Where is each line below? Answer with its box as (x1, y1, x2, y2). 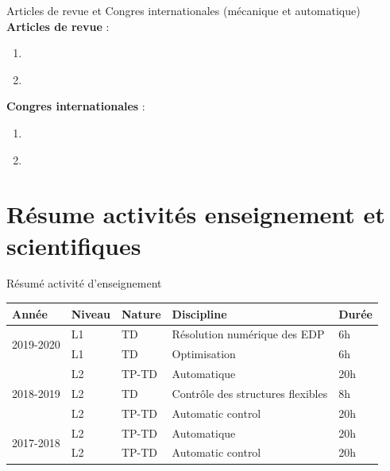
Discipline (172, 305, 227, 322)
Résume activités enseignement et (6, 198, 385, 230)
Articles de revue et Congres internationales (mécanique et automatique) (6, 2, 361, 18)
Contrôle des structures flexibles (172, 384, 328, 401)
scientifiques (6, 229, 141, 261)
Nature (121, 305, 161, 322)
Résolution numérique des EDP (172, 326, 325, 342)
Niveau (71, 305, 110, 322)
